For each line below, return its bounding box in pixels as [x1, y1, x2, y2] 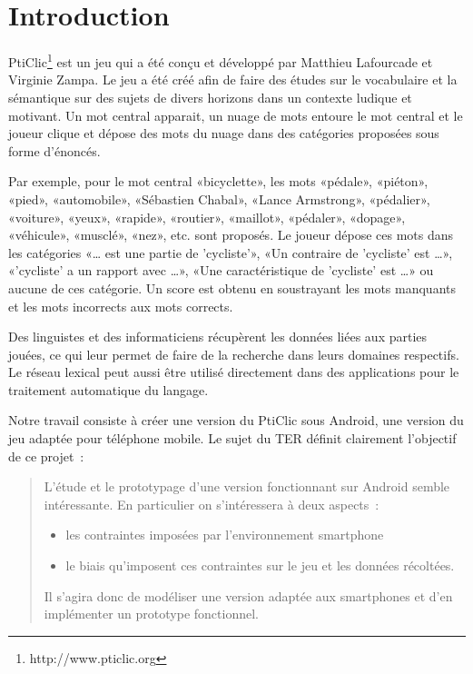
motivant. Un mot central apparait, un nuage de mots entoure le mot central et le [8, 105, 463, 124]
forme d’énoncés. [8, 141, 101, 160]
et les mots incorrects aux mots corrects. [8, 296, 233, 315]
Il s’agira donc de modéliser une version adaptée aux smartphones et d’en [44, 586, 453, 605]
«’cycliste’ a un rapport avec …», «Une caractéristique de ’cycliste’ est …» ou [8, 261, 434, 280]
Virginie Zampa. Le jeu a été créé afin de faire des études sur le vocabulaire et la [8, 70, 458, 89]
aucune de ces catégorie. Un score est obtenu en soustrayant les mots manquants [8, 278, 456, 297]
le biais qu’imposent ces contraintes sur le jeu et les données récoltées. [65, 556, 455, 575]
